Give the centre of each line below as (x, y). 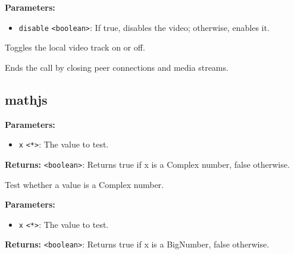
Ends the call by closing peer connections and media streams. (117, 67)
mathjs (26, 99)
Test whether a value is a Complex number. (84, 184)
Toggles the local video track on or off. (75, 47)
